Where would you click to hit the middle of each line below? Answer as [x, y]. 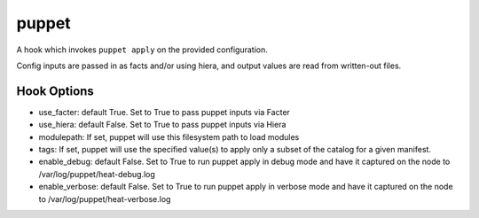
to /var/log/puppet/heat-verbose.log [105, 199]
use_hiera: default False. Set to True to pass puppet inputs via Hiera [162, 125]
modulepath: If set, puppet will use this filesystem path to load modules [169, 136]
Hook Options [55, 91]
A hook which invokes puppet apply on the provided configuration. [142, 50]
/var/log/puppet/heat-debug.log [97, 174]
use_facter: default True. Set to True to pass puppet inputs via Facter [164, 112]
